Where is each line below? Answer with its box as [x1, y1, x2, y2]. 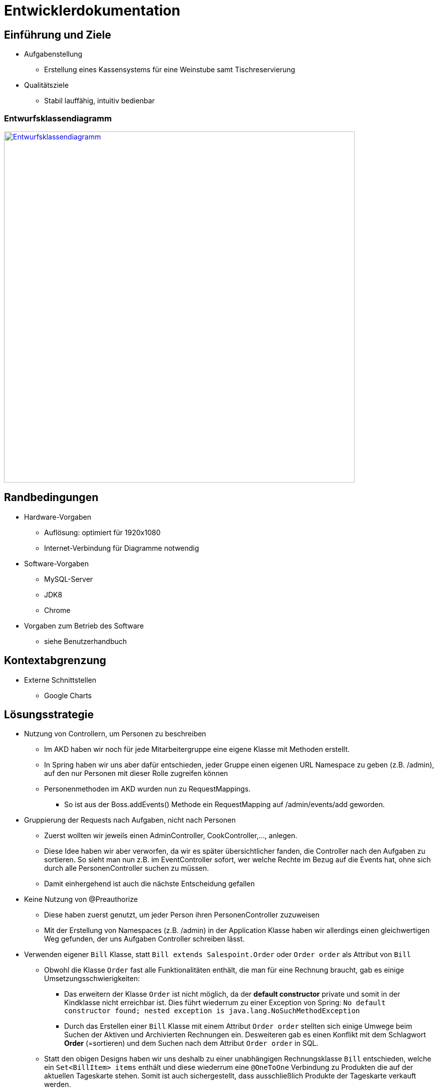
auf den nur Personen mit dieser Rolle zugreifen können [44, 769, 228, 778]
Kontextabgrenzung [4, 654, 106, 667]
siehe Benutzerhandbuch [44, 637, 127, 646]
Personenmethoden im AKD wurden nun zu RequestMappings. [44, 785, 251, 794]
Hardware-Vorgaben [24, 512, 91, 521]
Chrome [44, 605, 71, 614]
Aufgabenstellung [24, 50, 83, 59]
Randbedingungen [4, 491, 99, 504]
